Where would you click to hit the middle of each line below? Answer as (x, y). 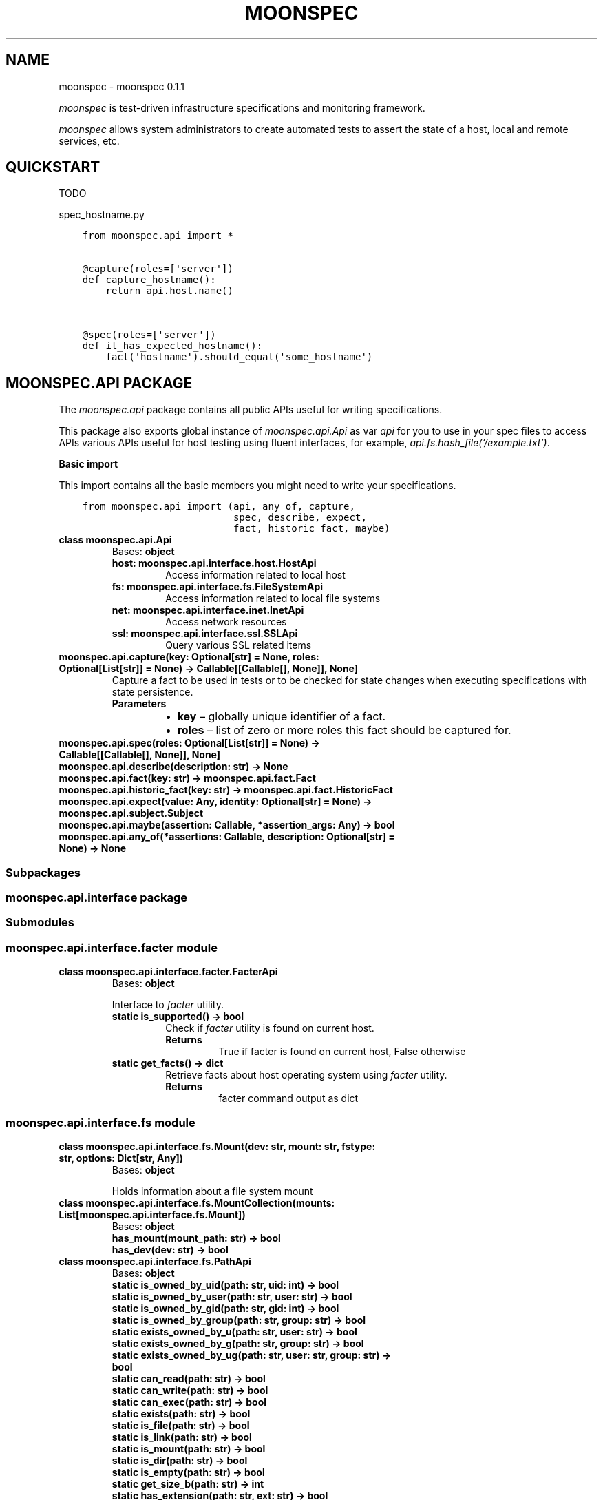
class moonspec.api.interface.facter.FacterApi (168, 972)
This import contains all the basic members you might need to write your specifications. (257, 486)
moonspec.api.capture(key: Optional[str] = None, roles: (189, 657)
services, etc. (89, 140)
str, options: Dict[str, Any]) (121, 1158)
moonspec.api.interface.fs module (100, 1122)
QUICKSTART (53, 167)
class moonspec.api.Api (115, 540)
